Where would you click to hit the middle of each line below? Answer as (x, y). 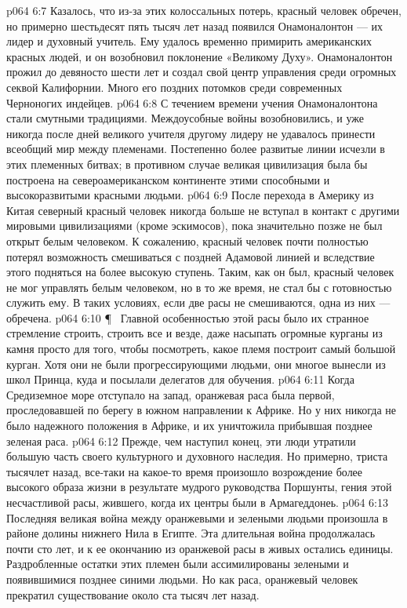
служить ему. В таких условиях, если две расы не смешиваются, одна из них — (198, 302)
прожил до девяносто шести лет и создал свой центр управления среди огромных (202, 72)
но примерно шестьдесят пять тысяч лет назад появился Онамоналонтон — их (195, 25)
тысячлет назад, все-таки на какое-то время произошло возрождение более (185, 471)
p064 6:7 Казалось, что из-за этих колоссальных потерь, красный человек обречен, (204, 10)
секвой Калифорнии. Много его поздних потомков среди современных (174, 87)
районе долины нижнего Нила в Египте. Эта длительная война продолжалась (191, 533)
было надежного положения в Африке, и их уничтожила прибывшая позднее (189, 426)
